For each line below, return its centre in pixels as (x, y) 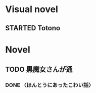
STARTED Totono (33, 28)
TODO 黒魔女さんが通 (39, 69)
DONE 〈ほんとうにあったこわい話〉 (50, 85)
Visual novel (32, 9)
